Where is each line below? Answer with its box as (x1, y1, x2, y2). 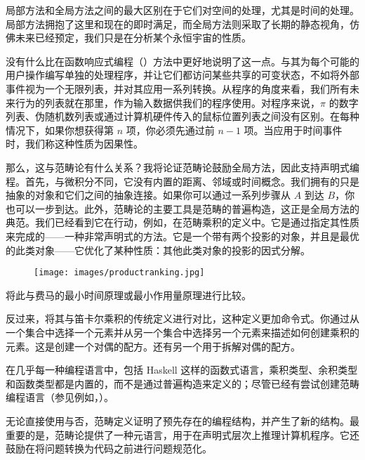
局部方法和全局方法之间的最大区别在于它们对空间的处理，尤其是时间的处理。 (6, 3, 359, 17)
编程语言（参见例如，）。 (6, 390, 114, 405)
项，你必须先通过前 (126, 122, 215, 137)
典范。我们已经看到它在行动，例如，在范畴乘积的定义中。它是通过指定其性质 (6, 215, 359, 230)
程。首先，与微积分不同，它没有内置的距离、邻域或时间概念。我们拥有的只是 (6, 173, 359, 188)
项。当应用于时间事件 (244, 122, 343, 137)
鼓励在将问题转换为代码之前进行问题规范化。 (6, 441, 212, 456)
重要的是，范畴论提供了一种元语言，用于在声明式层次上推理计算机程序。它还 (6, 427, 359, 442)
